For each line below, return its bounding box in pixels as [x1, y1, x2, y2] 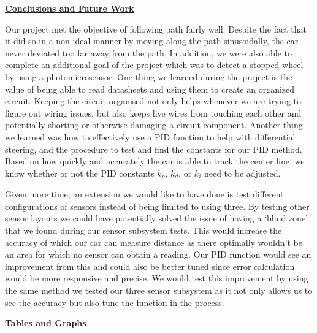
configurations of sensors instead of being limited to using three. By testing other [5, 199, 310, 212]
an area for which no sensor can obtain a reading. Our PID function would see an [5, 248, 311, 261]
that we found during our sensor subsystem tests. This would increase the [5, 223, 282, 236]
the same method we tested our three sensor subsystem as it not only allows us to [5, 283, 313, 296]
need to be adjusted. [204, 166, 281, 179]
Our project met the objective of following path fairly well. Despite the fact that [5, 22, 307, 35]
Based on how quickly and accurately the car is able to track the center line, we [5, 155, 305, 167]
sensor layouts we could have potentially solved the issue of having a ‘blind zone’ [5, 212, 308, 224]
